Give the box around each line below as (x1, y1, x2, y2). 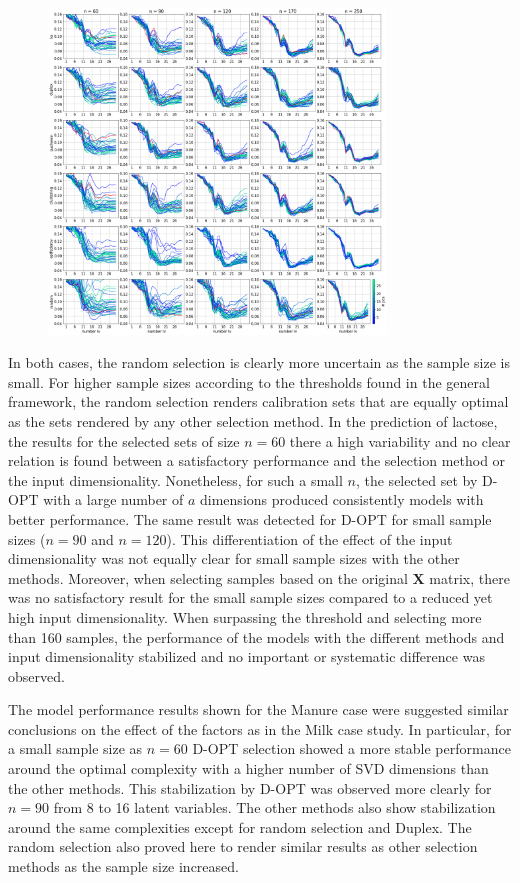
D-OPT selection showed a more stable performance (192, 738, 511, 759)
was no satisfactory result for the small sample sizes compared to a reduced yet (8, 587, 493, 608)
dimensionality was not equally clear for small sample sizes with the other (8, 548, 460, 569)
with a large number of (43, 489, 184, 510)
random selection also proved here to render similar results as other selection (8, 836, 478, 857)
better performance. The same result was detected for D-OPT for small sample (8, 508, 492, 529)
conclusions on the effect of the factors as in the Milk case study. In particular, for (8, 718, 512, 739)
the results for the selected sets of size (8, 430, 240, 451)
